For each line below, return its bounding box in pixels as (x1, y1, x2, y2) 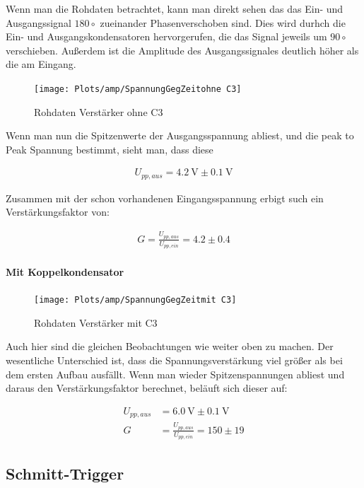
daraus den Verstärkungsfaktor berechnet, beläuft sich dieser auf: (6, 380, 288, 395)
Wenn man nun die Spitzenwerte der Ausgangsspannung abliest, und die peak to (6, 128, 354, 143)
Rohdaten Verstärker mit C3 (34, 315, 158, 330)
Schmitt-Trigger (6, 462, 124, 484)
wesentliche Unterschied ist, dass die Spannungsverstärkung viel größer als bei (6, 352, 343, 367)
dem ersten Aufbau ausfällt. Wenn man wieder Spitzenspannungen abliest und (6, 366, 345, 381)
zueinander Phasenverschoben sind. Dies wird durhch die (100, 15, 346, 30)
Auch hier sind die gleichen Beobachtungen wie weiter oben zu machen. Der (6, 339, 334, 354)
